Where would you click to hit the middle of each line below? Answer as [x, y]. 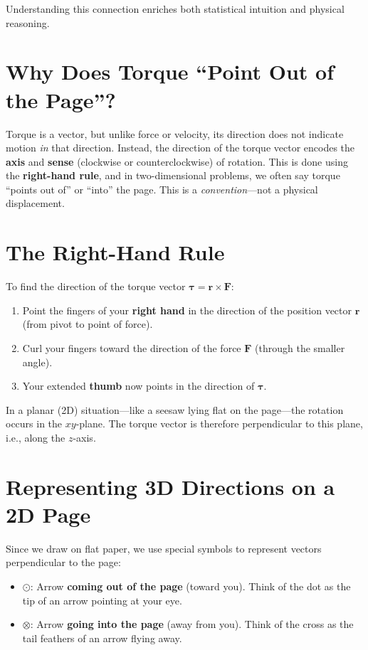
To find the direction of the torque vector [96, 286]
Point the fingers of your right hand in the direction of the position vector [187, 310]
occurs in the [34, 423]
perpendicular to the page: [63, 562]
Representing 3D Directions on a [170, 486]
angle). [37, 362]
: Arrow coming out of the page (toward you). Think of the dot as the [190, 586]
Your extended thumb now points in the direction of [138, 386]
